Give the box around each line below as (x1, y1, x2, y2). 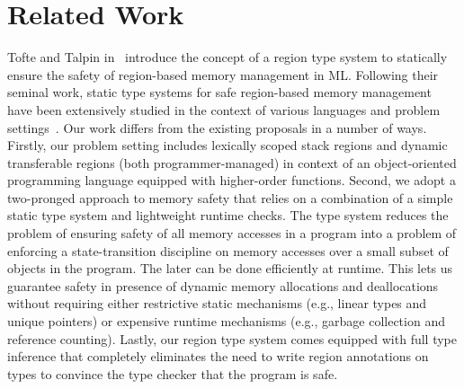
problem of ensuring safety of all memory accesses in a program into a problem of (7, 224, 457, 243)
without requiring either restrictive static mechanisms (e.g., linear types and (7, 294, 427, 313)
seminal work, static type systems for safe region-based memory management (7, 83, 432, 102)
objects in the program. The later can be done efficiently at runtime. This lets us (7, 259, 453, 278)
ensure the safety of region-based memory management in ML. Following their (7, 65, 439, 84)
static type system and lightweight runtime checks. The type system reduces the (7, 206, 449, 225)
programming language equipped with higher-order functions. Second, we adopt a (7, 171, 456, 190)
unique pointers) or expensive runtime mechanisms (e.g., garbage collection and (7, 312, 445, 331)
